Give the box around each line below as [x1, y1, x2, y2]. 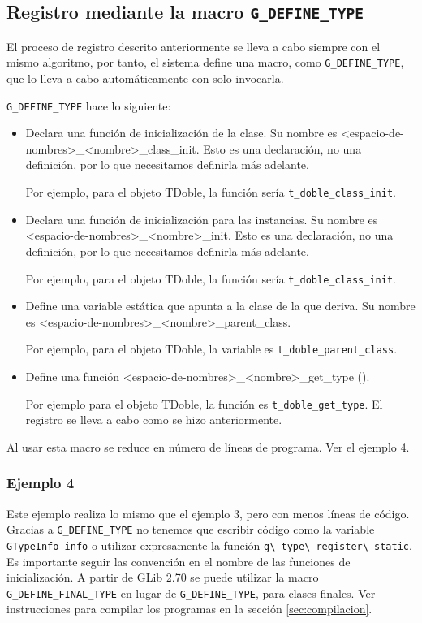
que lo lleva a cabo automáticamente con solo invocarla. [6, 70, 284, 87]
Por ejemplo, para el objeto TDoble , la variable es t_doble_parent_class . [25, 340, 398, 357]
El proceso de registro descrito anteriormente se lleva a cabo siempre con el [6, 37, 381, 54]
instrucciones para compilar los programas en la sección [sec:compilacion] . [6, 600, 372, 617]
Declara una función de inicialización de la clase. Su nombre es [25, 124, 338, 141]
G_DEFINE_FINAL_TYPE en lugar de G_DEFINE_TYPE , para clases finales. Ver [6, 584, 376, 601]
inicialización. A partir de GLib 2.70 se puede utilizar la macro [6, 569, 319, 586]
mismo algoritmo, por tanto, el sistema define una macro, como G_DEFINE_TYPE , [6, 54, 404, 71]
